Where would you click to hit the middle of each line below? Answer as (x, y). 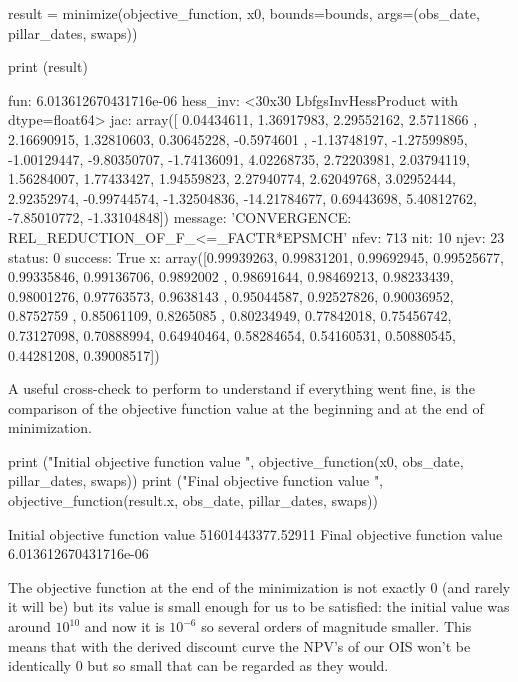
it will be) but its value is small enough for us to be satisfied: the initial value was (259, 606)
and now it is (124, 626)
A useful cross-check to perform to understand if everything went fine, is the (241, 388)
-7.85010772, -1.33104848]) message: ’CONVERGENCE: (180, 217)
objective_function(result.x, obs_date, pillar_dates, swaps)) (193, 500)
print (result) (48, 66)
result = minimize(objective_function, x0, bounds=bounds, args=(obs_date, (244, 13)
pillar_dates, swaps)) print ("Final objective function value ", (196, 480)
